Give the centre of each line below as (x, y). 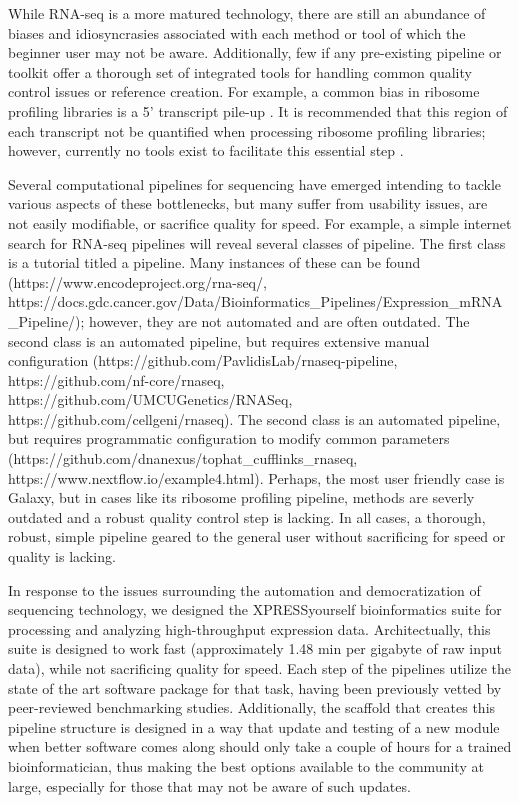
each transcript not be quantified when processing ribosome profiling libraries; (247, 130)
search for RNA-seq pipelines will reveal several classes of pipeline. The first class (257, 242)
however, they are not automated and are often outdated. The (279, 320)
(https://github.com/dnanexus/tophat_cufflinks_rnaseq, (183, 458)
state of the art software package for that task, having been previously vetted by (255, 687)
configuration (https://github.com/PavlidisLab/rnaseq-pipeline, (203, 360)
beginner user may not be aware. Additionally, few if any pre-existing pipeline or (255, 52)
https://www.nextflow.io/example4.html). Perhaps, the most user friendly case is (256, 477)
